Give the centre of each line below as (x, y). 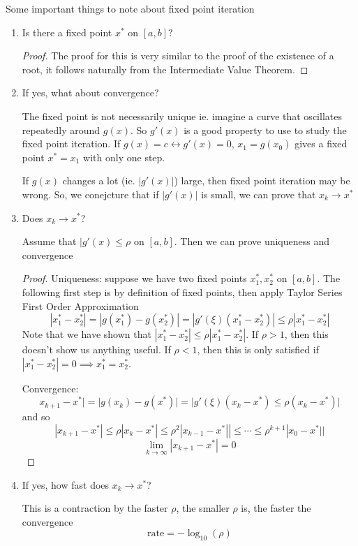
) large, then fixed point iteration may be (262, 180)
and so (36, 416)
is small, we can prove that (259, 194)
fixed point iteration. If (71, 143)
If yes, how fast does (66, 484)
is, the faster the (276, 508)
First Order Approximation (80, 305)
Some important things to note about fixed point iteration (130, 8)
